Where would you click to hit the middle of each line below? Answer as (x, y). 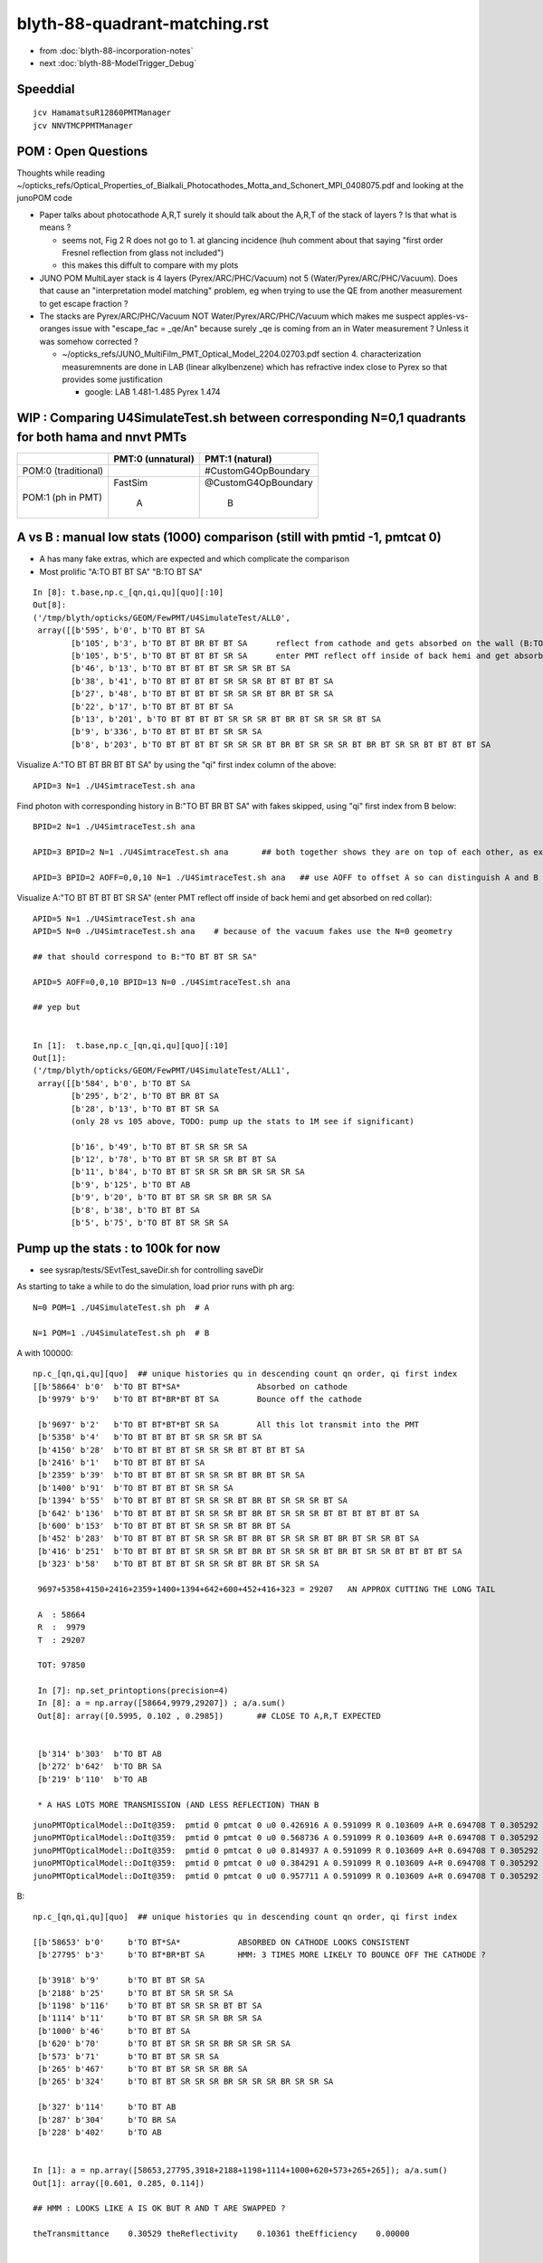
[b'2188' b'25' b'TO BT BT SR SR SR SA (136, 1993)
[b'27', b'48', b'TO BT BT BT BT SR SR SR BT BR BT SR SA (202, 694)
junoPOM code (44, 198)
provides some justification (112, 379)
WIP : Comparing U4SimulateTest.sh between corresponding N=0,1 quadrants (241, 418)
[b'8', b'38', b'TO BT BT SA (136, 1210)
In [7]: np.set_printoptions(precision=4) (133, 1691)
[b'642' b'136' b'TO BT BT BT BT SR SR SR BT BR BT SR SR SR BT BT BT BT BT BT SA (229, 1513)
